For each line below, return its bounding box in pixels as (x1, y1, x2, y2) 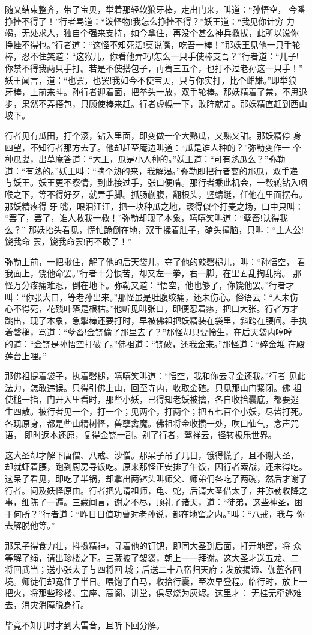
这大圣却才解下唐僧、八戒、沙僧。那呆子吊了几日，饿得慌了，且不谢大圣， (5, 448, 299, 461)
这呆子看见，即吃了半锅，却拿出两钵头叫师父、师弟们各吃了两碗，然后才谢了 (5, 472, 307, 484)
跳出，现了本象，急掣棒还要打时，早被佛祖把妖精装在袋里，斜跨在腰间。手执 (5, 314, 307, 326)
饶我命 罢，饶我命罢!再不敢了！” (5, 235, 132, 248)
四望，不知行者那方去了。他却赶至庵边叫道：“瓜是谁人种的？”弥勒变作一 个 (5, 141, 301, 153)
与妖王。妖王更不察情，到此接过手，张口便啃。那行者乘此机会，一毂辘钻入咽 (5, 176, 307, 189)
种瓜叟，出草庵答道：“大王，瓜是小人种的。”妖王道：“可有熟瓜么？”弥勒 (5, 153, 286, 165)
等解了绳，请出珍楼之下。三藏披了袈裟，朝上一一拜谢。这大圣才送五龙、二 (5, 551, 299, 564)
